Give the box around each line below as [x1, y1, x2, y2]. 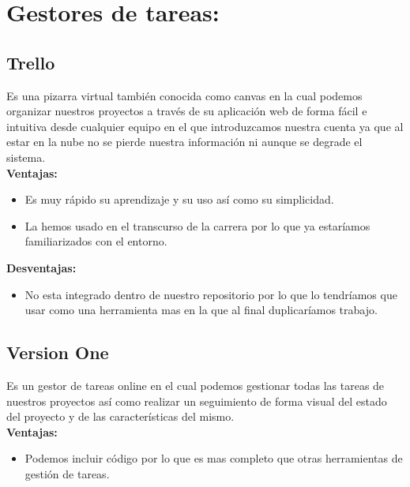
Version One [6, 340, 109, 365]
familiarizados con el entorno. [24, 233, 167, 249]
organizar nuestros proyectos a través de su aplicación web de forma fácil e [6, 103, 367, 119]
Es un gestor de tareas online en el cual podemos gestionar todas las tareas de [6, 376, 385, 393]
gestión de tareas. [24, 465, 110, 481]
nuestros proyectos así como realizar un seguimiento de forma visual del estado [6, 392, 387, 409]
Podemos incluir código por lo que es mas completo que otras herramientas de [24, 450, 403, 466]
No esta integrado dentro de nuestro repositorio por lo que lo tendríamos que [24, 286, 397, 302]
